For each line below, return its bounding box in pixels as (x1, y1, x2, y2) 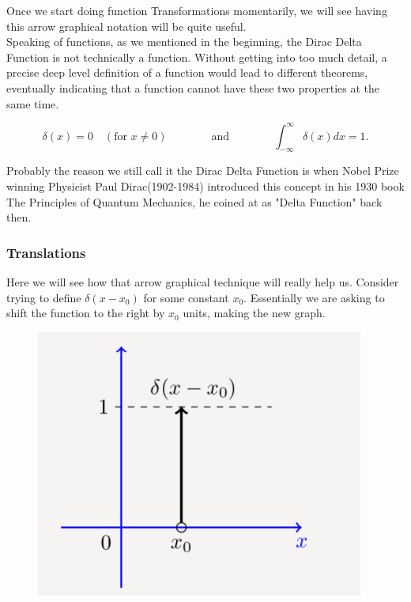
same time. (6, 95, 59, 112)
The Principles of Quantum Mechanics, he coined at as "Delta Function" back (6, 193, 383, 210)
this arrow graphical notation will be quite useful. (6, 17, 247, 34)
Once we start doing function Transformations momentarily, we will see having (6, 2, 387, 18)
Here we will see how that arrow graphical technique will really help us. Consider (6, 274, 399, 290)
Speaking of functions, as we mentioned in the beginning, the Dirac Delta (6, 33, 362, 50)
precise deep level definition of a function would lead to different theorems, (6, 64, 368, 81)
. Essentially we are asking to (243, 289, 385, 305)
